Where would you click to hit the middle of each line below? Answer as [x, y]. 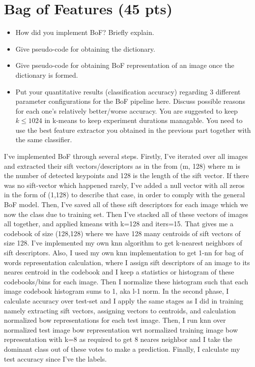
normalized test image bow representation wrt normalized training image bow [121, 329]
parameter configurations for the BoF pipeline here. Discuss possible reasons [130, 101]
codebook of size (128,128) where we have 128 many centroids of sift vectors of [122, 233]
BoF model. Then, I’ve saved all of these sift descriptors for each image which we [126, 204]
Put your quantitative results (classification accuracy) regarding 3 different [128, 91]
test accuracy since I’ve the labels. [56, 358]
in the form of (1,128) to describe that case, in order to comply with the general [125, 195]
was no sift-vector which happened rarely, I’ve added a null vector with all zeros [124, 185]
